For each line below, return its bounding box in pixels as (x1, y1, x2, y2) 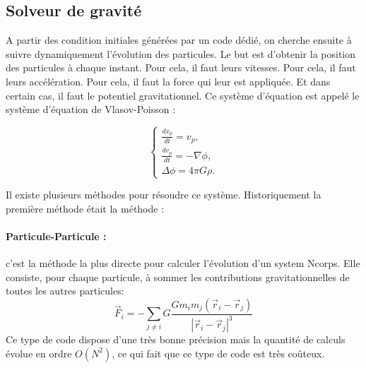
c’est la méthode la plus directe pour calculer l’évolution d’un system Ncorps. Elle (6, 256, 360, 271)
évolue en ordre (6, 345, 72, 360)
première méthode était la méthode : (6, 201, 165, 215)
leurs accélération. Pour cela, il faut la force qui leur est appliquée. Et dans (6, 73, 331, 88)
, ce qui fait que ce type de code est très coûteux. (112, 345, 325, 360)
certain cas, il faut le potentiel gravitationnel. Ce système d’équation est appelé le (6, 88, 360, 102)
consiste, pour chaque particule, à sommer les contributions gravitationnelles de (6, 269, 350, 284)
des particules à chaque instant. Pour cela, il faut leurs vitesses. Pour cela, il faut (6, 60, 356, 75)
